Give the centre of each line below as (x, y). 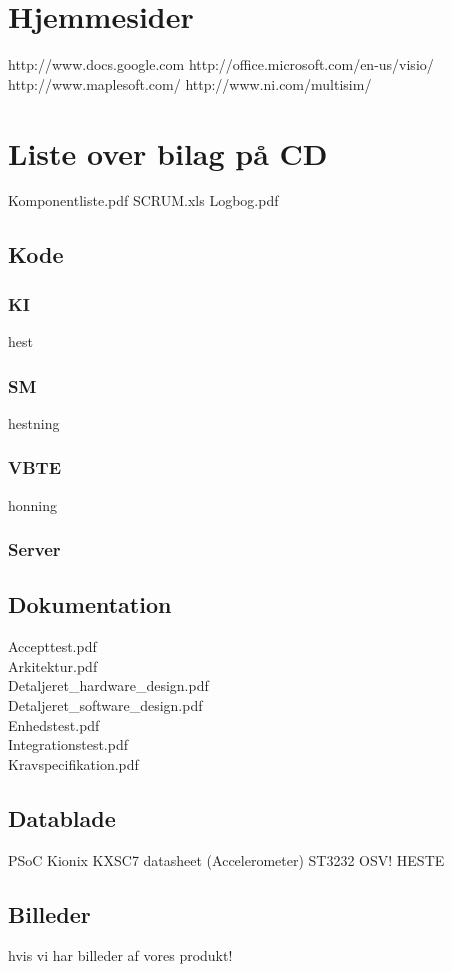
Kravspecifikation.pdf (73, 763)
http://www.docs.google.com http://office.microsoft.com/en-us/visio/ (221, 64)
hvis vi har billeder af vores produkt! (120, 955)
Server (34, 549)
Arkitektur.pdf (53, 665)
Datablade (62, 817)
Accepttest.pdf (52, 646)
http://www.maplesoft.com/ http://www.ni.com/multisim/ (190, 83)
